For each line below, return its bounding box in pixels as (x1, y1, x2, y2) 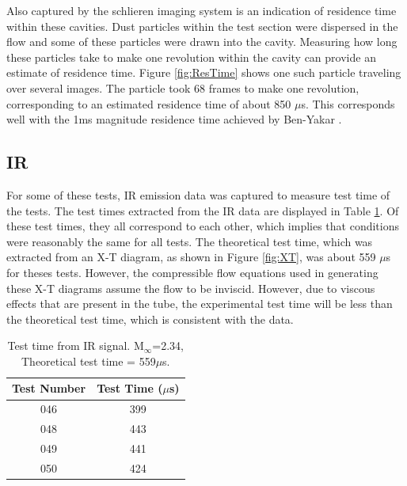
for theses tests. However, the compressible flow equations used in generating (6, 264, 378, 280)
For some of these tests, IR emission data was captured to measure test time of (6, 186, 390, 203)
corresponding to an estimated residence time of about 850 (6, 95, 291, 112)
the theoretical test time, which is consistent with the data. (6, 310, 294, 327)
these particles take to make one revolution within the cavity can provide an (6, 48, 376, 65)
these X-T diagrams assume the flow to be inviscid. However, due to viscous (6, 279, 375, 296)
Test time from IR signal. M (7, 337, 144, 354)
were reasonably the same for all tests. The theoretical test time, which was (6, 233, 373, 249)
